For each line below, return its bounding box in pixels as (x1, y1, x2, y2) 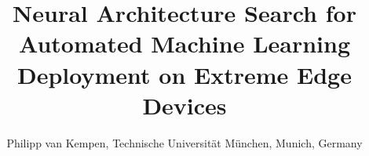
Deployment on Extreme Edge (17, 58, 352, 90)
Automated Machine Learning (18, 27, 351, 60)
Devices (142, 89, 227, 121)
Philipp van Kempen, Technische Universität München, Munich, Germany (6, 134, 363, 151)
